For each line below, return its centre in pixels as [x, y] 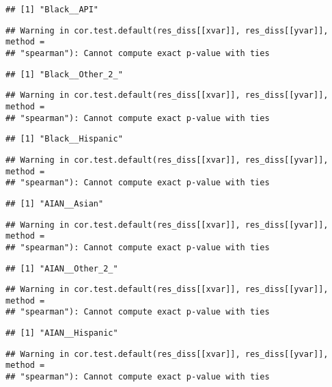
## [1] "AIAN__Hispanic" [62, 333]
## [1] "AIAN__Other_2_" [62, 268]
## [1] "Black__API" [52, 10]
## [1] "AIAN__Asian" [55, 203]
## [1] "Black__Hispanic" [64, 139]
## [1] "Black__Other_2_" [64, 74]
